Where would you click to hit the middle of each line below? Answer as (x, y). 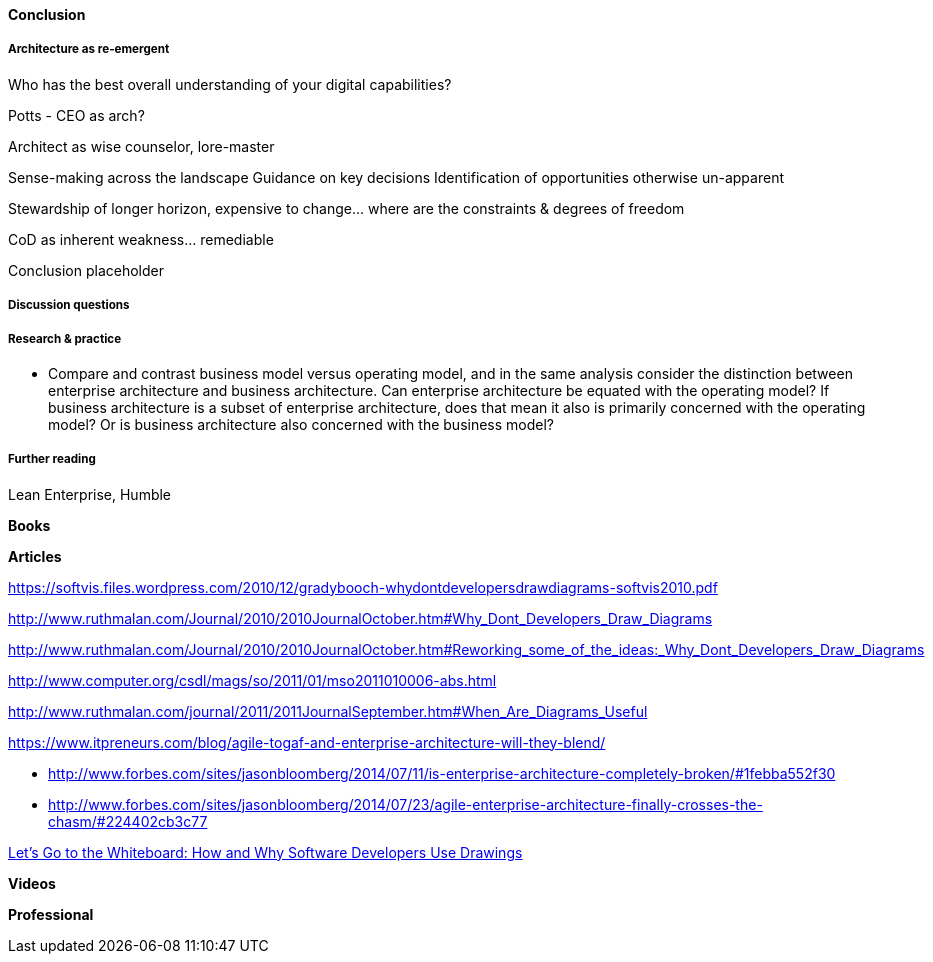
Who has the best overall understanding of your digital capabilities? (230, 84)
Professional (51, 914)
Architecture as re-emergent (89, 49)
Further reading (52, 459)
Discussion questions (69, 305)
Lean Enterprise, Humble (90, 494)
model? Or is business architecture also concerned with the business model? (301, 424)
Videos (32, 883)
